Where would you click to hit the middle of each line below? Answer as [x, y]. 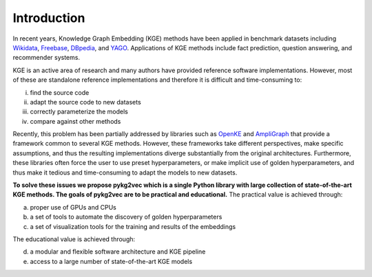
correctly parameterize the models [79, 112]
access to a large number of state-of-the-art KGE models [111, 261]
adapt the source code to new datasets [85, 102]
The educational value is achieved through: [74, 239]
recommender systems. [46, 58]
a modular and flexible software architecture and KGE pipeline [118, 252]
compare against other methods [75, 121]
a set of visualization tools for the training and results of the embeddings [133, 226]
